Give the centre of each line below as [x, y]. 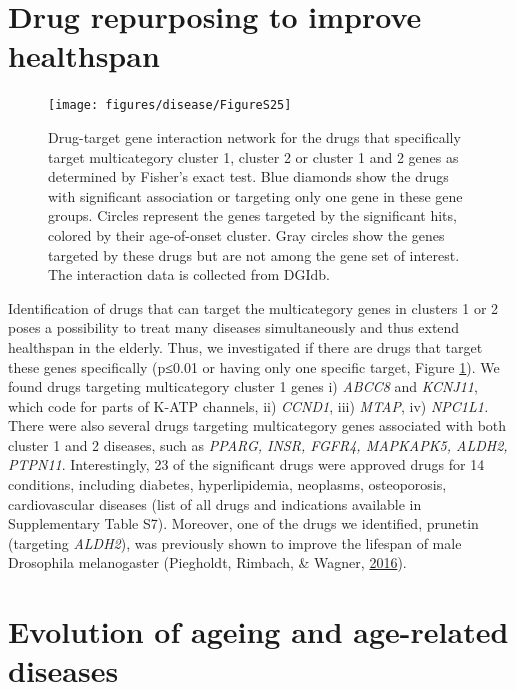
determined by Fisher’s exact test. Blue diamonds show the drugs [248, 176]
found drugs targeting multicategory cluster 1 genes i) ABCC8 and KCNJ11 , [243, 386]
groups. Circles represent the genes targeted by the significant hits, [252, 215]
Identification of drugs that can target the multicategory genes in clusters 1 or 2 [253, 307]
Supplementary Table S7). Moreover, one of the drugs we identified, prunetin [243, 523]
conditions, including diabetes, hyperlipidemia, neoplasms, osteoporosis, [227, 484]
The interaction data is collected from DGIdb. [189, 274]
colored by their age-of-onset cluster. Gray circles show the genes [246, 234]
